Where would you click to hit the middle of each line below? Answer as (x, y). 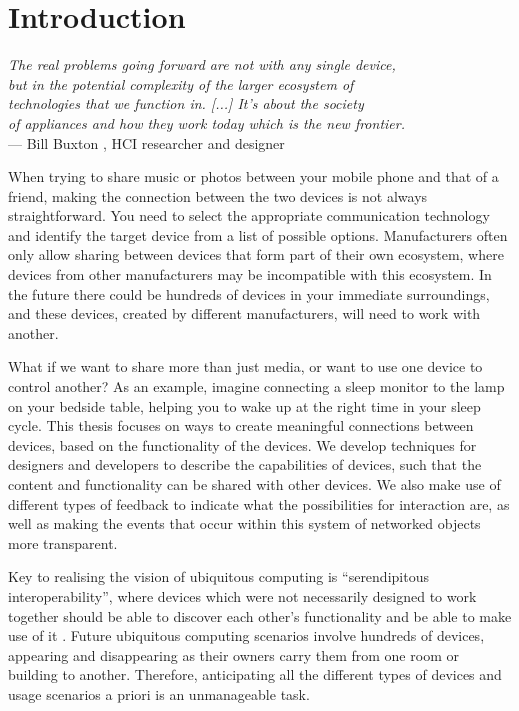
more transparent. (63, 542)
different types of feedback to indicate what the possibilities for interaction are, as (259, 503)
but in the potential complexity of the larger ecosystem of (181, 83)
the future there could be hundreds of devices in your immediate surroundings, (249, 293)
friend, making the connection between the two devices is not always (218, 195)
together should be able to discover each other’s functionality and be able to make (260, 615)
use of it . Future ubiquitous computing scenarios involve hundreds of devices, (246, 635)
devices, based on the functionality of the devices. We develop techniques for (242, 444)
